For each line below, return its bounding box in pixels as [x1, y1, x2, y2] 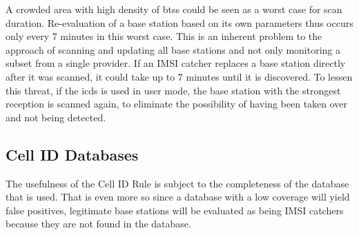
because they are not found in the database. [6, 216, 191, 231]
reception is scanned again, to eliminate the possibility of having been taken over [6, 96, 348, 111]
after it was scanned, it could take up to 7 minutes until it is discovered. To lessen [6, 69, 353, 83]
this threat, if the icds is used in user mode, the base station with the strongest [6, 83, 341, 97]
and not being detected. [6, 110, 106, 124]
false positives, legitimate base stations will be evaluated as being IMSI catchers [6, 203, 344, 217]
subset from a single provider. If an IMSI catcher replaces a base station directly [6, 56, 346, 70]
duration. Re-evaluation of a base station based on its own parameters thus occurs [6, 15, 353, 30]
